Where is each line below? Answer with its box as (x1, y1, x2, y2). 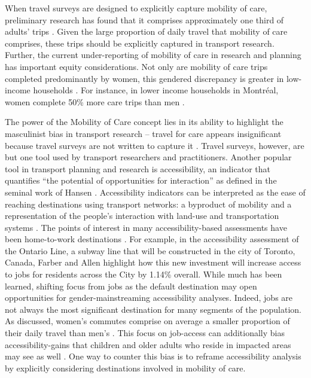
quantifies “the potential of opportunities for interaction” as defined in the (5, 174, 277, 187)
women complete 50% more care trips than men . (5, 95, 185, 108)
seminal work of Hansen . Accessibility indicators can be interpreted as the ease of (5, 185, 306, 198)
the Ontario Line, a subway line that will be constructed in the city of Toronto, (5, 244, 295, 257)
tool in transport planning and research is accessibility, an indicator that (5, 162, 270, 175)
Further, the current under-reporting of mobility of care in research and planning (5, 48, 301, 61)
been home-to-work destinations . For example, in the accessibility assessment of (5, 233, 299, 245)
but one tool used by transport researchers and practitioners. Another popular (5, 151, 292, 163)
